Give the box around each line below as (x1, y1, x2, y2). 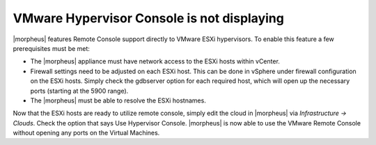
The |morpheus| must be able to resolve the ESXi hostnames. (30, 96, 207, 105)
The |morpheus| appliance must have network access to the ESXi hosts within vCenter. (30, 57, 280, 66)
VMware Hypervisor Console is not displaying (13, 10, 285, 26)
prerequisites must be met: (13, 44, 91, 52)
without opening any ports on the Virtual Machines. (13, 129, 160, 137)
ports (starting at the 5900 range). (30, 86, 129, 95)
